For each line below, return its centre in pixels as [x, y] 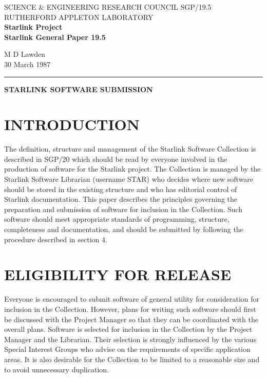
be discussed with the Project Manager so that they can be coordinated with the [131, 319]
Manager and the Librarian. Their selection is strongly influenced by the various [130, 339]
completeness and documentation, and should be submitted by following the [124, 229]
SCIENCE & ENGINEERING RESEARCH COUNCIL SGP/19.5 [108, 7]
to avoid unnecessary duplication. [56, 369]
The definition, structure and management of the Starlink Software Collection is [130, 149]
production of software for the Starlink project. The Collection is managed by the [132, 169]
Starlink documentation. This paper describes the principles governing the [121, 199]
